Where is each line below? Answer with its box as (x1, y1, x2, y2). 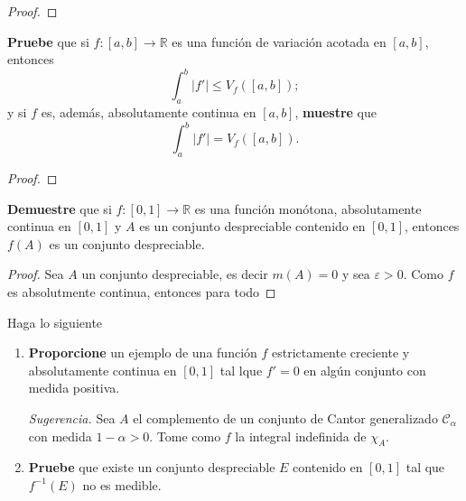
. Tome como (149, 426, 221, 445)
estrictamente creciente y (272, 343, 410, 362)
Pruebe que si (7, 32, 89, 51)
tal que (405, 458, 445, 477)
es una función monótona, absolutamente (194, 199, 422, 218)
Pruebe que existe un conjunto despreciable (28, 458, 275, 477)
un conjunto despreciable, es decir (81, 264, 268, 283)
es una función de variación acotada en (172, 32, 387, 51)
